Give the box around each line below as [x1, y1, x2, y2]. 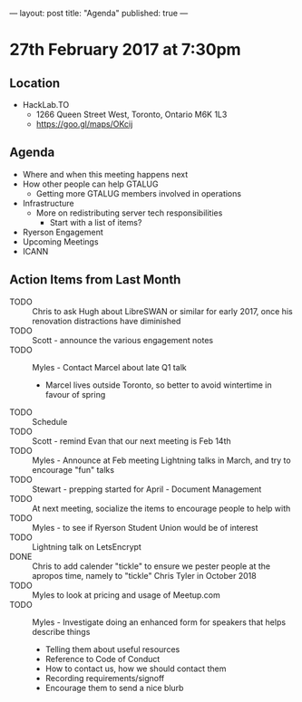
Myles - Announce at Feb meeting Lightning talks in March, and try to [32, 455, 292, 466]
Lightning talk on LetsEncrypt [32, 541, 142, 552]
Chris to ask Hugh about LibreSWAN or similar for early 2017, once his [32, 305, 293, 316]
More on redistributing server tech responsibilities [35, 207, 223, 218]
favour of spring [44, 389, 106, 399]
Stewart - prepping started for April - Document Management [32, 484, 262, 495]
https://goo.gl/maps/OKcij [35, 119, 133, 130]
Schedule [32, 416, 68, 427]
